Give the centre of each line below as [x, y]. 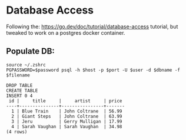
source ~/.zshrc [26, 65]
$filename [18, 75]
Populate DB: [30, 51]
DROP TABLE [19, 85]
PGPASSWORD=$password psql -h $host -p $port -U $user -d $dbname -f [93, 70]
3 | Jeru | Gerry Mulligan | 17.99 [67, 121]
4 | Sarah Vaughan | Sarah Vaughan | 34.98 [67, 126]
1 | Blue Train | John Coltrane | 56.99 [67, 111]
